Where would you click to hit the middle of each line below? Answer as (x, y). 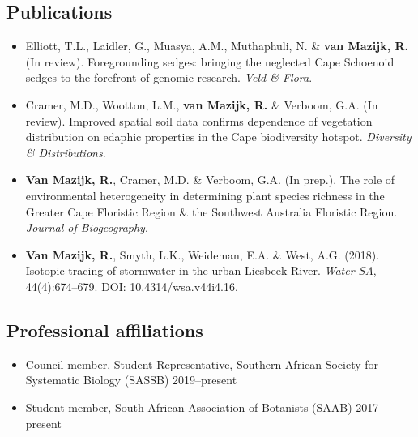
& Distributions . (66, 152)
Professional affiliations (105, 330)
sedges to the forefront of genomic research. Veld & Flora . (169, 77)
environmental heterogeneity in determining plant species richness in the (205, 195)
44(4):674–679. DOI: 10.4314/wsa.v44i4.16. (132, 286)
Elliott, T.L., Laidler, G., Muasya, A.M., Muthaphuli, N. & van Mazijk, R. (217, 46)
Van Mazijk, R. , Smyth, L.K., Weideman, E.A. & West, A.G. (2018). (203, 254)
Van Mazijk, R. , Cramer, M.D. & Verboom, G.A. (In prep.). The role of (210, 180)
